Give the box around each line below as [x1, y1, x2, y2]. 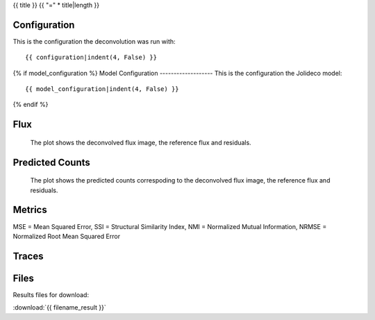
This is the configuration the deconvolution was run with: [12, 37, 176, 45]
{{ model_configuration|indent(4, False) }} [25, 85, 180, 93]
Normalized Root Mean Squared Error [12, 232, 121, 240]
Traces [12, 250, 44, 262]
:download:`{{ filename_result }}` [12, 303, 107, 312]
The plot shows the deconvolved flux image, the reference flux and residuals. [30, 138, 251, 146]
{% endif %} [12, 101, 49, 109]
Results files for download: [12, 290, 90, 298]
